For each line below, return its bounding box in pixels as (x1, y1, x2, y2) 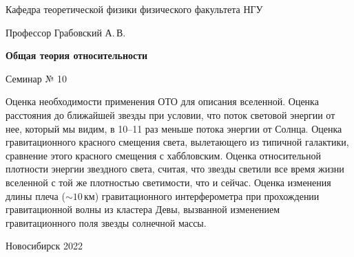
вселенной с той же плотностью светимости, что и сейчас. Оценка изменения (6, 175, 331, 189)
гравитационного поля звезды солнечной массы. (6, 215, 207, 230)
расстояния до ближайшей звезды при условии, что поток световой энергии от (6, 107, 335, 122)
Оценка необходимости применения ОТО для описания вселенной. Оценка (6, 94, 319, 109)
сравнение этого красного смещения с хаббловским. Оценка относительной (6, 148, 321, 162)
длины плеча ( (6, 188, 65, 203)
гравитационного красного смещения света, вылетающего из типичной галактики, (6, 135, 349, 149)
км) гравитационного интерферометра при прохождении (84, 188, 320, 203)
